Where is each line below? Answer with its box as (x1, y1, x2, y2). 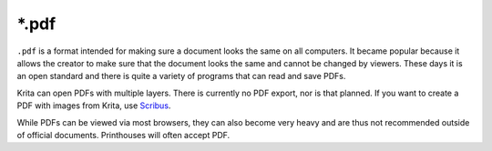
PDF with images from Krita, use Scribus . (16, 100, 171, 111)
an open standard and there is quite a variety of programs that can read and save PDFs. (16, 71, 346, 82)
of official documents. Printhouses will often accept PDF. (16, 129, 231, 140)
